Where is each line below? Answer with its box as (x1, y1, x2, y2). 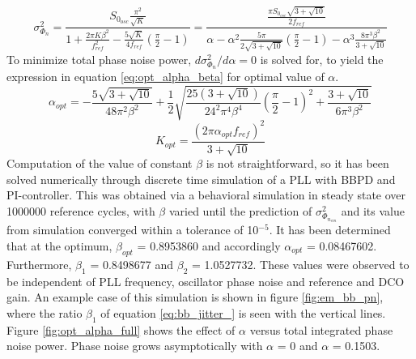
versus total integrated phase (249, 321, 393, 338)
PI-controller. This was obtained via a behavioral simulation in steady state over (6, 186, 406, 203)
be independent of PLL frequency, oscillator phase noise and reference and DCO (6, 272, 405, 289)
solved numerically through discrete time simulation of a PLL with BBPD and (6, 170, 396, 187)
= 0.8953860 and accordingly (137, 237, 281, 254)
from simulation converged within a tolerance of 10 (6, 221, 259, 238)
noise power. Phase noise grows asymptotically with (6, 337, 263, 354)
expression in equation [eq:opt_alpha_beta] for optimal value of (6, 68, 325, 85)
